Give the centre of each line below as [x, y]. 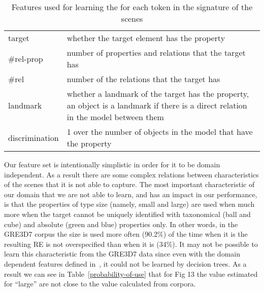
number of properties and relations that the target [156, 52]
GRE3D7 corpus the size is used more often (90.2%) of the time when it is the [126, 234]
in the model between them [115, 117]
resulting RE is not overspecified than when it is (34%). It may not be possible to [131, 244]
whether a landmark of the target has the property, [158, 94]
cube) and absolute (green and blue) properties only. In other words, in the [121, 224]
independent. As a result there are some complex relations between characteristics [131, 174]
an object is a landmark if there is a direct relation [157, 105]
